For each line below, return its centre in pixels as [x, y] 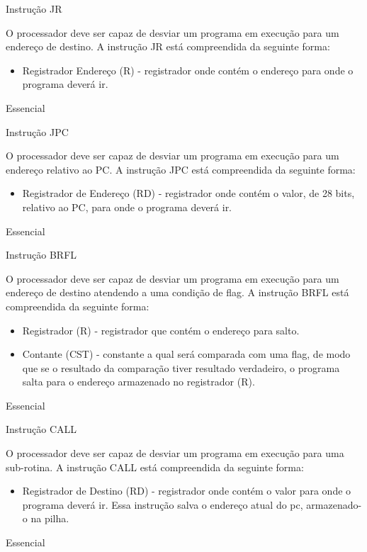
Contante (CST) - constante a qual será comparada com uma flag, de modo [186, 354]
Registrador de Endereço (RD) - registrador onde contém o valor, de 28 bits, [188, 193]
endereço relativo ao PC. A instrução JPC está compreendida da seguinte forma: [181, 169]
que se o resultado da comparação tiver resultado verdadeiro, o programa [181, 367]
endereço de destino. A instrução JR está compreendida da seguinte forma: [168, 46]
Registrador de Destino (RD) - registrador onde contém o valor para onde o [187, 491]
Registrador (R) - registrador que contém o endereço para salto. [161, 330]
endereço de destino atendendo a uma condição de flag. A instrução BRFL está [177, 292]
